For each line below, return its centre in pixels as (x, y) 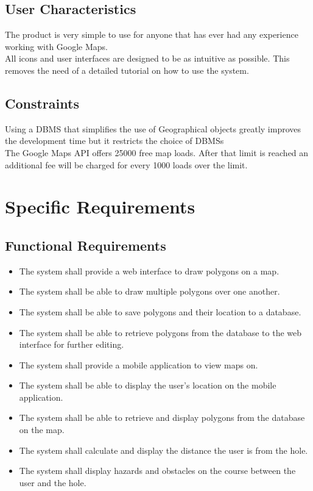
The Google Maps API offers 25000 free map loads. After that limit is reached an (157, 152)
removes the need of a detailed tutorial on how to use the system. (127, 70)
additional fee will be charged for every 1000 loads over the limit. (126, 164)
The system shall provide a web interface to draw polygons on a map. (149, 271)
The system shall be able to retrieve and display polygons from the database (162, 418)
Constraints (42, 103)
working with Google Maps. (57, 46)
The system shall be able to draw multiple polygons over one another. (149, 291)
